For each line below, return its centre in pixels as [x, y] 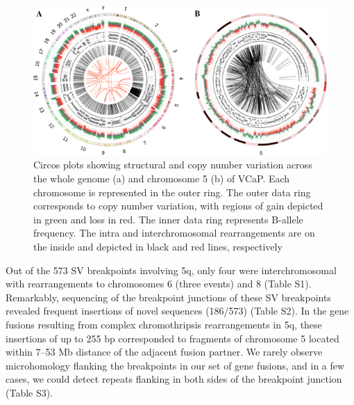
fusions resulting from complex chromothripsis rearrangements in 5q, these [164, 324]
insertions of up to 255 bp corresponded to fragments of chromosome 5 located [172, 338]
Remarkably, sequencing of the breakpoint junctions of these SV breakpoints [168, 297]
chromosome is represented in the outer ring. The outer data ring [172, 192]
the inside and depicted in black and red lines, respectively [158, 246]
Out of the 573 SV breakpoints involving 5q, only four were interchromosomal [171, 270]
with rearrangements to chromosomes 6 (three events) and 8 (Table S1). [159, 284]
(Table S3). [29, 392]
